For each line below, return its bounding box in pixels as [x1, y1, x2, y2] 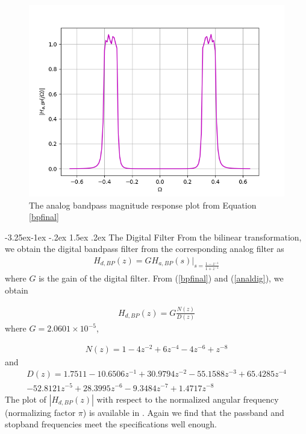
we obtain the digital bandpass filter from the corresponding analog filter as [5, 242, 284, 255]
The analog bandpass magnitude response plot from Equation [29, 198, 257, 211]
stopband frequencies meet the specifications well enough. [5, 418, 217, 430]
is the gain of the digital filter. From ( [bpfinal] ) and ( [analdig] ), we [39, 272, 284, 285]
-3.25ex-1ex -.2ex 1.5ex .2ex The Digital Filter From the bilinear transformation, [5, 230, 302, 243]
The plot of [5, 392, 46, 405]
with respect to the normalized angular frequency [96, 392, 279, 405]
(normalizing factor [5, 406, 76, 418]
